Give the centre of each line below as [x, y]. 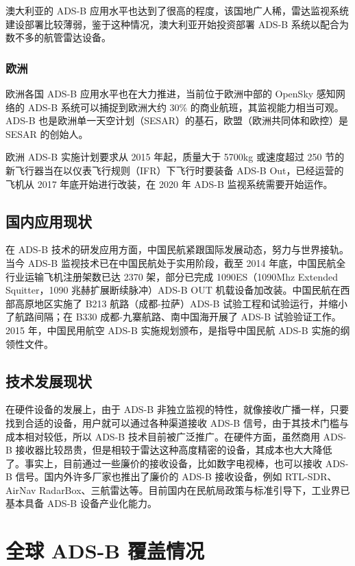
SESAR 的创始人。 [47, 133]
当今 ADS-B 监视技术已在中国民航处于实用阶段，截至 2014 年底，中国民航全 [176, 262]
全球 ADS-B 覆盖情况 [105, 551]
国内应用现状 [49, 221]
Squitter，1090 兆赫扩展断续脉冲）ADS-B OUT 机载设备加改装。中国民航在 [173, 290]
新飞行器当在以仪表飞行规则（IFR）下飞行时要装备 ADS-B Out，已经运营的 [175, 170]
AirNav [21, 490]
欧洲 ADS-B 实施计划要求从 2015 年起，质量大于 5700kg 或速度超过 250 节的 [175, 157]
